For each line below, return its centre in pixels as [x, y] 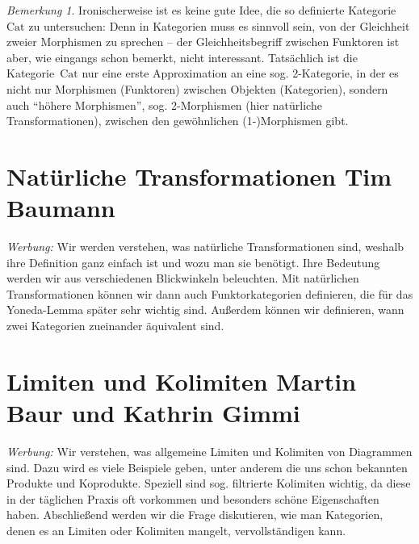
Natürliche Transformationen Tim [199, 176]
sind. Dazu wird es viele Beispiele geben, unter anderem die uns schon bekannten [207, 467]
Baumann [61, 208]
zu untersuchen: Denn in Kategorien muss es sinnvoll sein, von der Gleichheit [219, 25]
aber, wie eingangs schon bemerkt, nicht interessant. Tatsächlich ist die [182, 57]
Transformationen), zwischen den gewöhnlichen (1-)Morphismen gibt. [178, 121]
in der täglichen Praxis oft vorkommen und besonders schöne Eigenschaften [193, 498]
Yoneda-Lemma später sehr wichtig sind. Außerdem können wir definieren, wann [205, 310]
